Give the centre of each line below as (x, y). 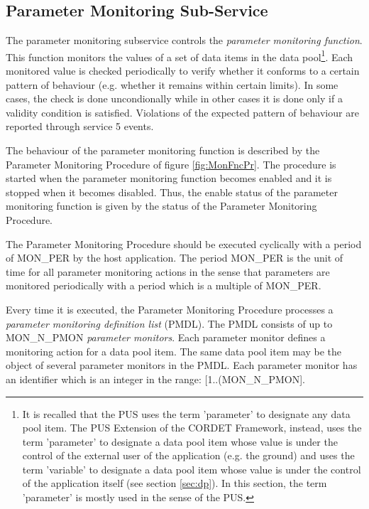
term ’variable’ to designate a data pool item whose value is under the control (192, 469)
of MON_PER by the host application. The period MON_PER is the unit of (175, 258)
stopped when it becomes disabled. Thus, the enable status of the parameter (172, 192)
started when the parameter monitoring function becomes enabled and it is (169, 178)
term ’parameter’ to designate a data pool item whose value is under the (180, 441)
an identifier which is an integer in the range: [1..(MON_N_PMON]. (155, 379)
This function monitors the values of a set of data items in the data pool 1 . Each (180, 55)
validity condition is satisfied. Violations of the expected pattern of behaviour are (182, 112)
